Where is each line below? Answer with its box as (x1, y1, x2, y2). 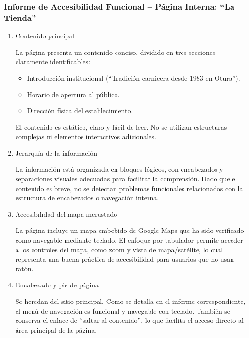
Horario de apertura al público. (27, 89, 120, 99)
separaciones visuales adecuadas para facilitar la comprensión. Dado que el (15, 174, 237, 184)
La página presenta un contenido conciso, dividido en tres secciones (15, 47, 216, 57)
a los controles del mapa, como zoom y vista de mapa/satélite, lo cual (15, 244, 223, 254)
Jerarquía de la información (15, 147, 98, 158)
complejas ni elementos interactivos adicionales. (15, 131, 156, 142)
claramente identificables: (15, 56, 90, 67)
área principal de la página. (15, 324, 97, 335)
